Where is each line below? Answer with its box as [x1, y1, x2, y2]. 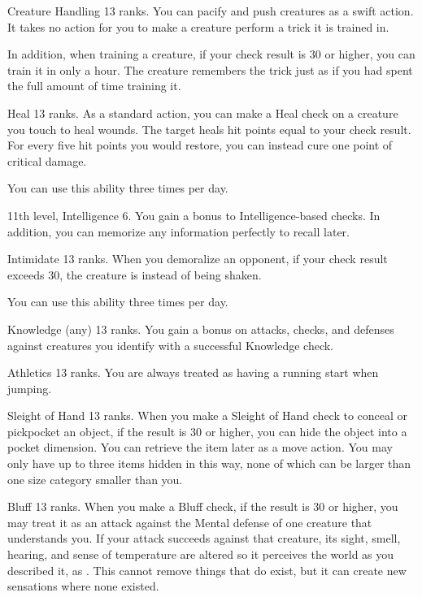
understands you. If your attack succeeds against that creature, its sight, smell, [7, 530, 401, 547]
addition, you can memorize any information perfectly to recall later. [7, 223, 350, 240]
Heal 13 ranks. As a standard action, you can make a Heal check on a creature [7, 104, 398, 121]
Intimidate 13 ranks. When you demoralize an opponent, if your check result [7, 250, 388, 267]
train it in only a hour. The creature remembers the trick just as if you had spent [7, 61, 413, 78]
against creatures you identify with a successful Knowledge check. [7, 336, 333, 353]
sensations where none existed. [7, 578, 159, 595]
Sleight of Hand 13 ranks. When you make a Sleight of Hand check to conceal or [7, 407, 408, 424]
